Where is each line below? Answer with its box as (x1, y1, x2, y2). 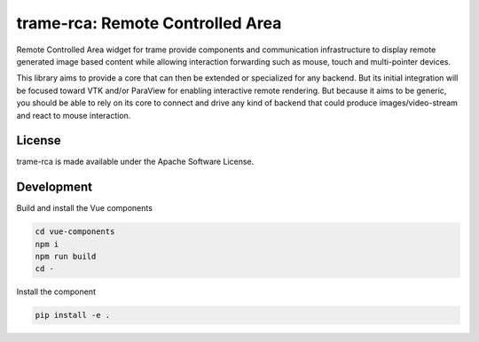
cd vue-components (35, 227, 115, 237)
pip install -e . (35, 310, 111, 321)
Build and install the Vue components (16, 203, 153, 214)
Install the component (16, 286, 97, 297)
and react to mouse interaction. (16, 110, 131, 120)
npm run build (35, 252, 97, 261)
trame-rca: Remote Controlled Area (16, 13, 282, 33)
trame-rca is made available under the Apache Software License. (16, 156, 255, 167)
